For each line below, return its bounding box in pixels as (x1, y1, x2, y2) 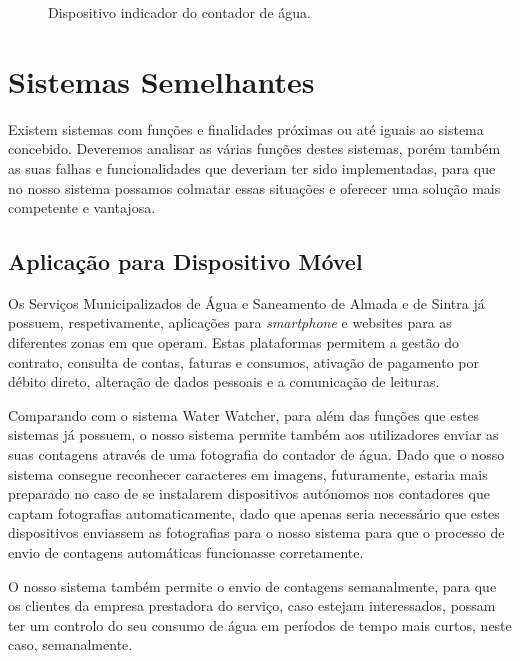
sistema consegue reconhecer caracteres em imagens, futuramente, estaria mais (8, 463, 488, 484)
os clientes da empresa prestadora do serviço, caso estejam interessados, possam (8, 595, 496, 616)
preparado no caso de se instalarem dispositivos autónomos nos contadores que (8, 483, 490, 504)
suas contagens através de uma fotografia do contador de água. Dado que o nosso (8, 444, 505, 465)
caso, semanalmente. (8, 634, 133, 655)
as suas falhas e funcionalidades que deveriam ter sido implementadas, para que (8, 157, 496, 178)
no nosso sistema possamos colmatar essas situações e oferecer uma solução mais (8, 177, 501, 198)
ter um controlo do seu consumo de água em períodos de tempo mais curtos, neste (8, 614, 512, 635)
